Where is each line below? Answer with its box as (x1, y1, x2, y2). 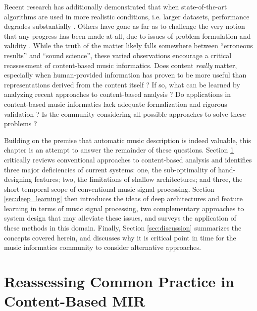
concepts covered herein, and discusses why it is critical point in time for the (4, 232, 236, 242)
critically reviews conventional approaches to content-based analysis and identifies (4, 154, 252, 164)
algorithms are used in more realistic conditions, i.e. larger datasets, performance (4, 11, 250, 21)
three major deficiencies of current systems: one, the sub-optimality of (4, 164, 216, 174)
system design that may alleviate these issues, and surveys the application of (4, 213, 236, 223)
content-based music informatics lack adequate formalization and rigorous (4, 98, 227, 109)
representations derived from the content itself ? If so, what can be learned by (4, 79, 240, 89)
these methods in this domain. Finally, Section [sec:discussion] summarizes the (4, 223, 242, 233)
